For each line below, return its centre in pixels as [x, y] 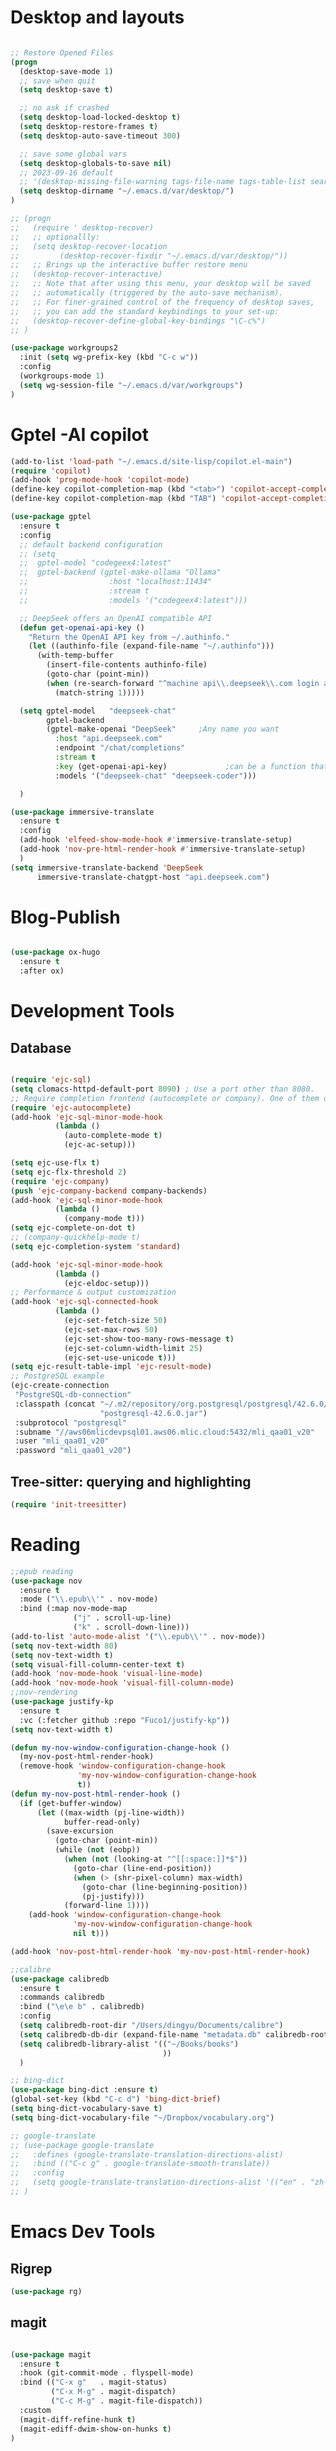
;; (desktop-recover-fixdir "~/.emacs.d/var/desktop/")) [149, 256]
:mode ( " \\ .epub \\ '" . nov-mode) [89, 1599]
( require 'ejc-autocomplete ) [71, 1107]
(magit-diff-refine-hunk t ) [78, 2419]
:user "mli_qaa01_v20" [62, 1441]
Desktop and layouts [97, 17]
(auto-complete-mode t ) [113, 1136]
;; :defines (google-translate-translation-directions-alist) [147, 2154]
